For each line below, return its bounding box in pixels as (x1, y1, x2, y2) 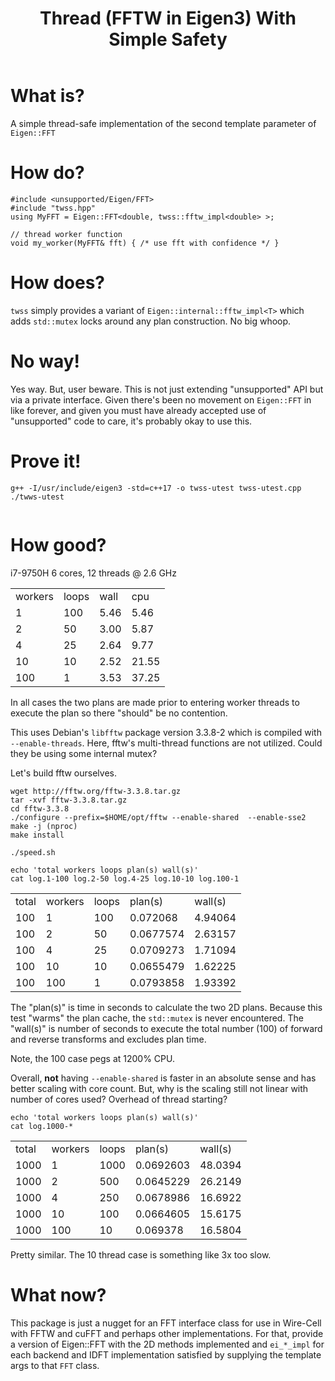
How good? (10, 533, 107, 556)
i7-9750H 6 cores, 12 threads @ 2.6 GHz (10, 567, 177, 579)
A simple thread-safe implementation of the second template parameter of (10, 117, 317, 129)
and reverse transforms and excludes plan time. (10, 1033, 207, 1045)
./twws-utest (10, 492, 65, 502)
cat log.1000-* (10, 1121, 74, 1131)
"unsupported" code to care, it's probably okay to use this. (10, 415, 253, 427)
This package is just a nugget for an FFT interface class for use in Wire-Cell (10, 1317, 322, 1329)
